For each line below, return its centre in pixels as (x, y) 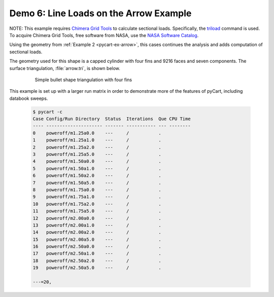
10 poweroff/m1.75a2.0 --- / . (97, 204)
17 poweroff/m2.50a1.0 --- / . (97, 254)
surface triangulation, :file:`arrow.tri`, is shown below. (65, 68)
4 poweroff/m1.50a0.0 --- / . (97, 161)
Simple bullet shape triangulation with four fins (83, 80)
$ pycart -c (48, 112)
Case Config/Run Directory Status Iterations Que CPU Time (112, 119)
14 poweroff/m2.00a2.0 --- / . (97, 232)
